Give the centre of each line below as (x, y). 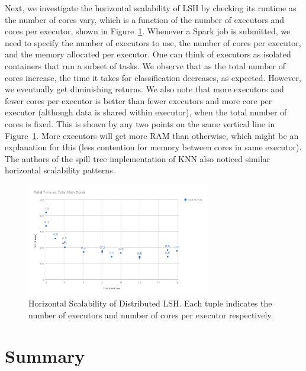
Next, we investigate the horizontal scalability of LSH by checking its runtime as (151, 8)
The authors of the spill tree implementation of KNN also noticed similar (138, 158)
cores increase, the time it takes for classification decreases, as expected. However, (153, 77)
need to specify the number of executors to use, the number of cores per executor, (153, 42)
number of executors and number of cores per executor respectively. (151, 314)
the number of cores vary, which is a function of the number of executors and (145, 19)
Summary (45, 355)
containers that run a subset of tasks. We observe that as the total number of (145, 65)
